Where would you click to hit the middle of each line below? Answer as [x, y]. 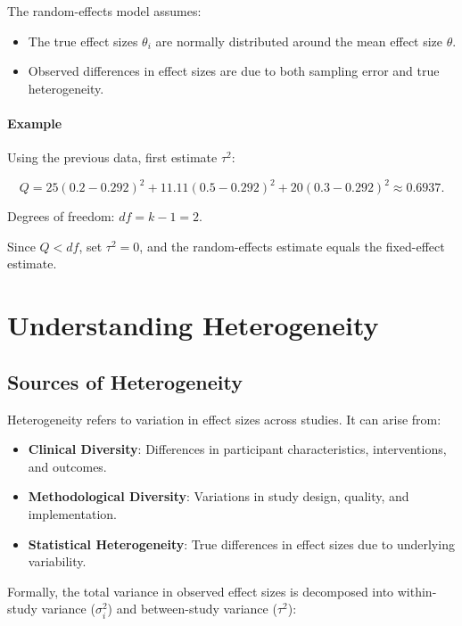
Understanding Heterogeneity [193, 325]
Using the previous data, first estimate [112, 157]
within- [417, 591]
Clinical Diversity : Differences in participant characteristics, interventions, [237, 449]
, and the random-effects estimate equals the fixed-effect [292, 246]
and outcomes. [67, 466]
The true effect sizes [83, 41]
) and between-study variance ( [192, 609]
